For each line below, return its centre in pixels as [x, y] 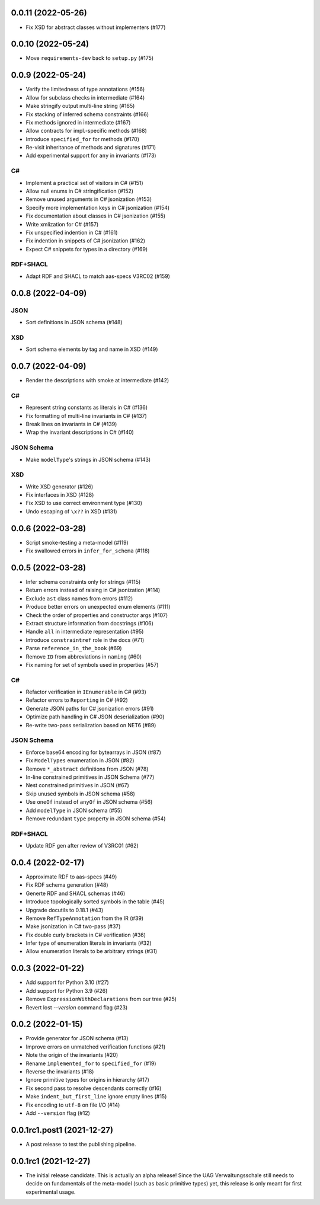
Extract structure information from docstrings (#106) [90, 623]
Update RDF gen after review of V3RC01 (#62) [82, 846]
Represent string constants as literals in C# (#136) [87, 407]
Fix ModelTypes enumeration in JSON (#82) [80, 760]
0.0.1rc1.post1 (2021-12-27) [62, 1130]
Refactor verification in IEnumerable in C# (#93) [86, 692]
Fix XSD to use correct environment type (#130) [84, 503]
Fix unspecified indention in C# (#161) [72, 232]
